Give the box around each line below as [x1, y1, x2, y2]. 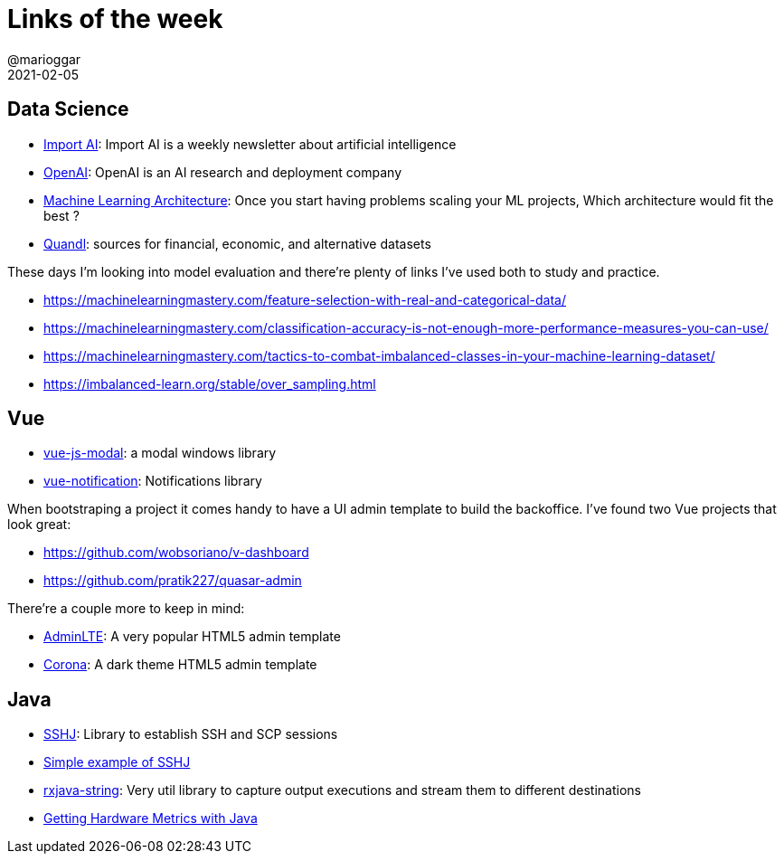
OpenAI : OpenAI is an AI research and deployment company [43, 164, 402, 180]
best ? [43, 207, 80, 223]
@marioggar [7, 51, 81, 67]
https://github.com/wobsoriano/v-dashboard [43, 544, 309, 561]
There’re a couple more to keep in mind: [7, 601, 245, 617]
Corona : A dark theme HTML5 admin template [43, 657, 317, 673]
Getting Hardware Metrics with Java [43, 810, 258, 827]
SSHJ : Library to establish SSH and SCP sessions [43, 726, 338, 743]
